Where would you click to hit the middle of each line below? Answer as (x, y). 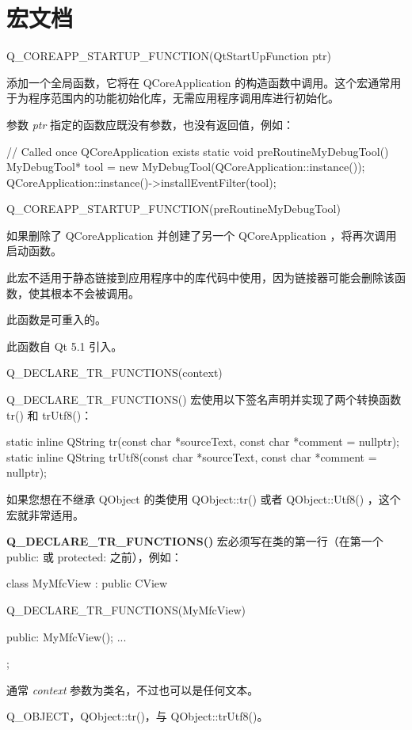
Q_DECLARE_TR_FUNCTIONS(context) (114, 373)
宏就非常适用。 (45, 514)
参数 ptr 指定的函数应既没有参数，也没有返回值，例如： (151, 124)
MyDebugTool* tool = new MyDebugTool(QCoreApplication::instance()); (186, 167)
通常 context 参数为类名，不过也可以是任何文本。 (133, 689)
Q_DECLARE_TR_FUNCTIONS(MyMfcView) (126, 609)
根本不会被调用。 (95, 293)
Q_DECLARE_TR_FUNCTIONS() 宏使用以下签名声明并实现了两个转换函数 (204, 399)
